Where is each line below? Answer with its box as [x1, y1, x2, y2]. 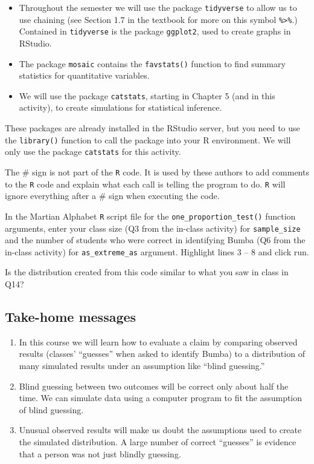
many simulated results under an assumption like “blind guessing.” [19, 359, 265, 372]
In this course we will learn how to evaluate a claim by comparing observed [19, 335, 298, 348]
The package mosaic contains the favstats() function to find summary [19, 57, 286, 70]
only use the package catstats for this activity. [5, 145, 181, 158]
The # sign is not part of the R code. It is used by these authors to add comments [5, 165, 309, 178]
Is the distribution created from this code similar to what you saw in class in [5, 266, 289, 278]
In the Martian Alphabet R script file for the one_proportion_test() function [5, 209, 296, 222]
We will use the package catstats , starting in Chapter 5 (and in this [19, 89, 275, 102]
